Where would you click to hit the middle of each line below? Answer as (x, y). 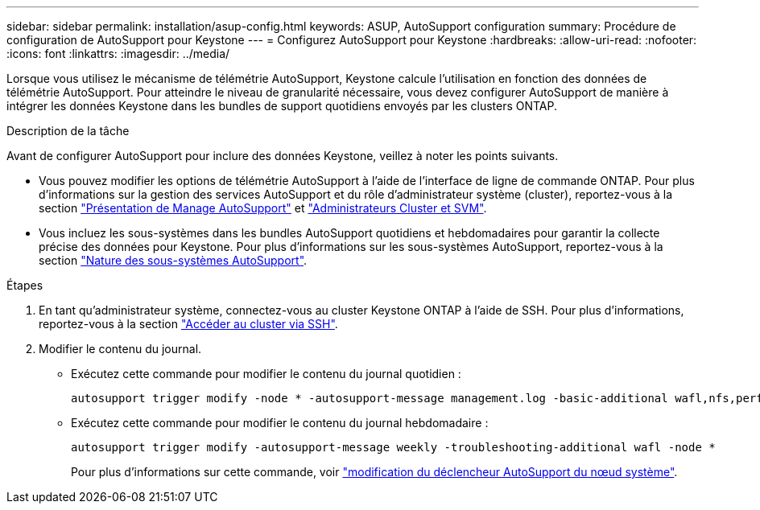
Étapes (25, 285)
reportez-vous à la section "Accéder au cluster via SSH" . (188, 324)
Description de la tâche (68, 131)
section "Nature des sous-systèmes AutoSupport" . (173, 260)
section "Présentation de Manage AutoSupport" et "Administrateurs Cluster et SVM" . (263, 208)
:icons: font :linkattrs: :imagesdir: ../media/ (118, 53)
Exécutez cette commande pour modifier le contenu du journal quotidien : (266, 374)
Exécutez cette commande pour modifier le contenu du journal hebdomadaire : (280, 423)
